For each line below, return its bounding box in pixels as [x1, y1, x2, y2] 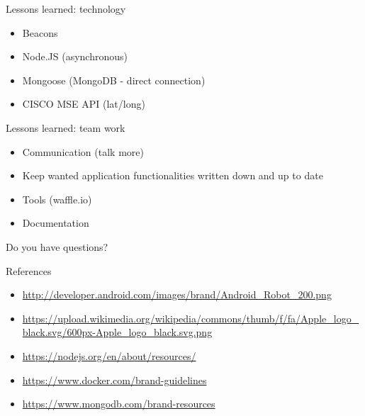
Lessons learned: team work [6, 120, 125, 135]
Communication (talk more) [22, 144, 144, 159]
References [6, 263, 52, 278]
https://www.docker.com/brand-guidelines [22, 372, 207, 387]
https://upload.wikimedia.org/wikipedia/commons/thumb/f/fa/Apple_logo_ [22, 310, 359, 325]
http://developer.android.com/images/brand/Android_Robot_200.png [22, 287, 332, 302]
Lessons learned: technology [6, 1, 126, 16]
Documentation [22, 215, 89, 230]
